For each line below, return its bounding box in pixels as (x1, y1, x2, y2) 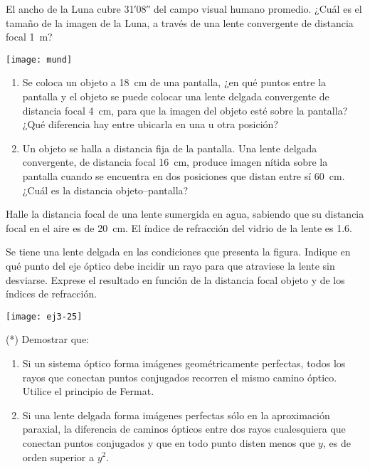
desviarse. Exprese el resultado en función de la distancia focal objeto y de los (6, 272, 345, 287)
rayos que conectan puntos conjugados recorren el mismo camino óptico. (22, 369, 337, 384)
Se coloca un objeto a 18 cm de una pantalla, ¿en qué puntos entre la (22, 75, 327, 90)
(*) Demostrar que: (6, 332, 90, 347)
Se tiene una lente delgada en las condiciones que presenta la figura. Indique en (6, 244, 351, 259)
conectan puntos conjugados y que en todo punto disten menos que (22, 435, 315, 450)
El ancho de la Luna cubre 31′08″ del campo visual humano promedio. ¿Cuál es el (6, 1, 362, 16)
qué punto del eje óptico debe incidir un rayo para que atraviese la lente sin (6, 258, 335, 273)
